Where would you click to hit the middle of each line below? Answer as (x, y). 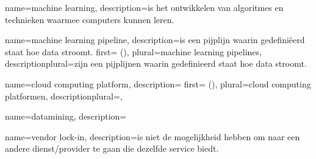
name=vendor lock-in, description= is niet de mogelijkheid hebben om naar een (153, 136)
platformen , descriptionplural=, (64, 96)
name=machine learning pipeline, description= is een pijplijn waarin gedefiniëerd (155, 40)
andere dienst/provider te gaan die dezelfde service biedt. (112, 148)
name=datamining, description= (66, 116)
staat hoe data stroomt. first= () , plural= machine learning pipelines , (133, 51)
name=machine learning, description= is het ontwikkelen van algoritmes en (144, 7)
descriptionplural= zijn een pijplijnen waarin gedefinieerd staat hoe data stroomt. (156, 63)
